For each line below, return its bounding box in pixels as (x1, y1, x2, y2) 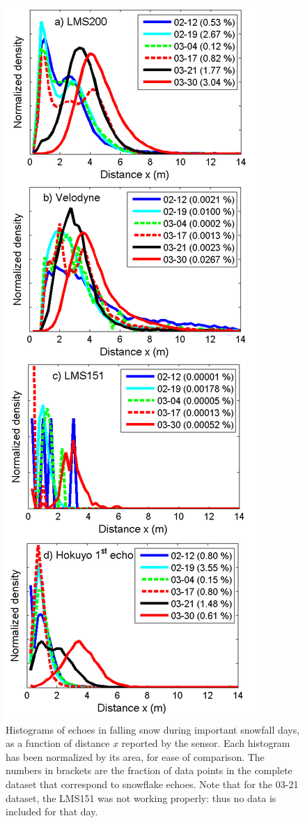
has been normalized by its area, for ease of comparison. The (6, 749, 265, 764)
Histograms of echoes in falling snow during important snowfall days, (6, 722, 300, 736)
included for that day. (6, 804, 98, 819)
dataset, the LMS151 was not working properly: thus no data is (6, 790, 276, 805)
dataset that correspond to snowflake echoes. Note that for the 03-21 (6, 776, 299, 791)
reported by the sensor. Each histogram (121, 736, 290, 750)
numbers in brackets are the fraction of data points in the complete (6, 763, 292, 778)
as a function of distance (6, 736, 110, 750)
